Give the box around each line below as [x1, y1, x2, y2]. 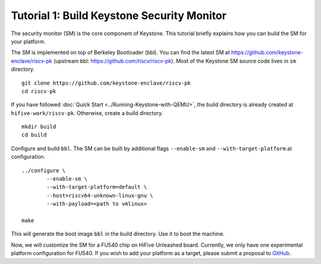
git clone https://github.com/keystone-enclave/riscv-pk [21, 79, 191, 86]
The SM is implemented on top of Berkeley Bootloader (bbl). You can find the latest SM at [11, 49, 230, 56]
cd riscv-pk [21, 88, 56, 95]
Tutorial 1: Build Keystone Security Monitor [11, 9, 227, 22]
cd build [21, 132, 47, 138]
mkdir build [21, 123, 56, 131]
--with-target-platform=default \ [46, 184, 147, 191]
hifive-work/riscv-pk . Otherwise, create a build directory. [11, 109, 163, 116]
